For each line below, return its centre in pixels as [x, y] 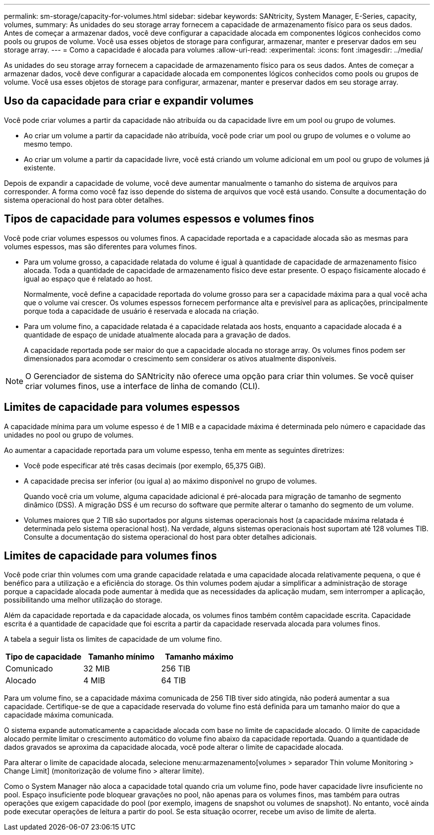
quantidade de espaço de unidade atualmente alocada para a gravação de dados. [157, 334]
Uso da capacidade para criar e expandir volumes [129, 101]
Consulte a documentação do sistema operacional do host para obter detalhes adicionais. [170, 537]
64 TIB [174, 681]
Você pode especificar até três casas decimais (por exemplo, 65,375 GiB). [145, 465]
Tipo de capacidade [44, 657]
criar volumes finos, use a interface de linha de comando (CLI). [143, 386]
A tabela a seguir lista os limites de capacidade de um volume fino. [113, 639]
